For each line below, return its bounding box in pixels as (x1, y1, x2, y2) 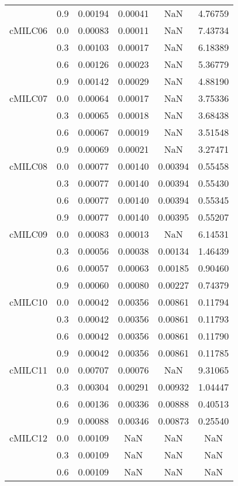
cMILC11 (9, 363, 48, 377)
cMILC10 (9, 295, 48, 309)
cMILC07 (9, 91, 48, 105)
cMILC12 (9, 431, 48, 444)
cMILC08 (9, 159, 48, 173)
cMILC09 (9, 227, 48, 241)
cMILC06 (9, 23, 48, 37)
